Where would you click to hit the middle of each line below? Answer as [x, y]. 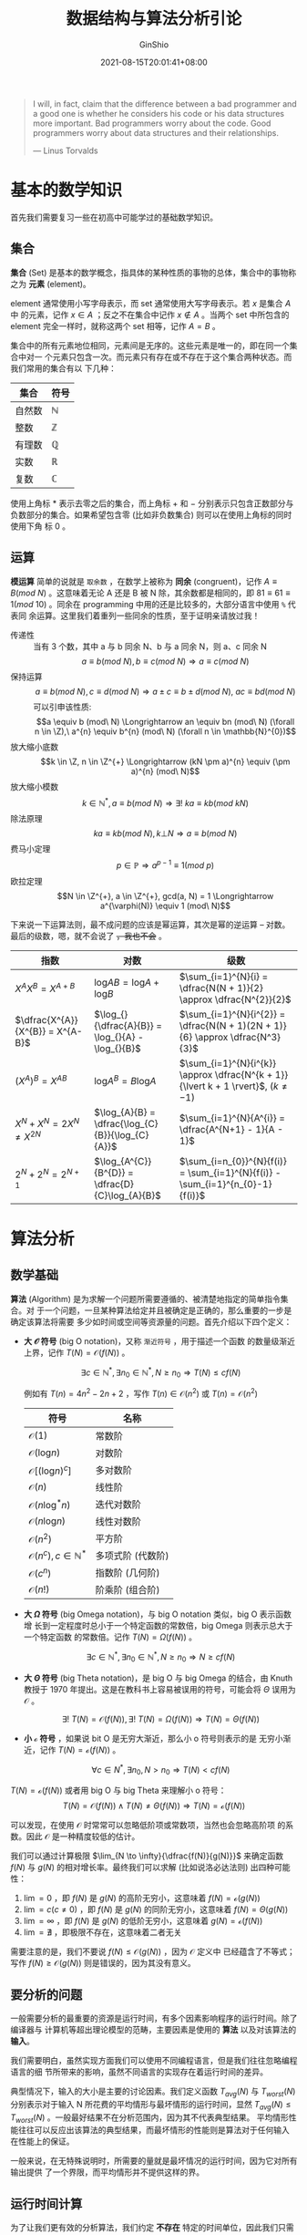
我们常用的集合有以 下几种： [63, 368]
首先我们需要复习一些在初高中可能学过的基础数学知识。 [114, 217]
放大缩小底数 [34, 746]
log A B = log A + [127, 982]
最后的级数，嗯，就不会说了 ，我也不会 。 [88, 936]
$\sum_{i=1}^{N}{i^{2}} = [232, 1014]
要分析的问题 [46, 1995]
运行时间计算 [46, 2204]
